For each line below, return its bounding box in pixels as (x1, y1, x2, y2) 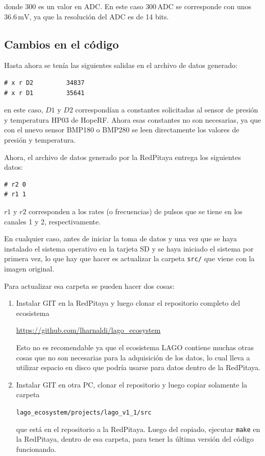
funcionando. (16, 443, 57, 454)
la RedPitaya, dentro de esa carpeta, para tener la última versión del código (16, 434, 254, 444)
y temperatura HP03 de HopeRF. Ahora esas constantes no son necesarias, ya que (4, 114, 261, 125)
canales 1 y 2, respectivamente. (4, 216, 101, 226)
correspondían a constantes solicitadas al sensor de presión (75, 104, 258, 115)
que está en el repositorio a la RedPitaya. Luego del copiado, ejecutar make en (16, 423, 260, 434)
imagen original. (4, 263, 55, 273)
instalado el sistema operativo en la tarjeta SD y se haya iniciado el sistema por (4, 243, 254, 254)
